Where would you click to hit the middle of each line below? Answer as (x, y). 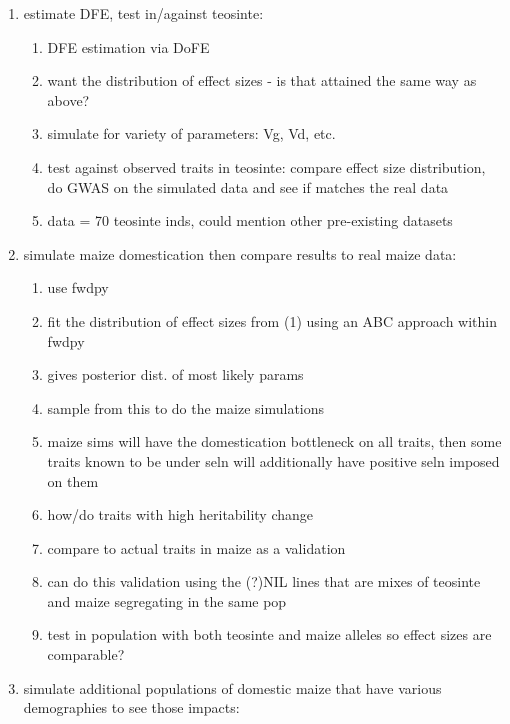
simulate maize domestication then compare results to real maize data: (240, 253)
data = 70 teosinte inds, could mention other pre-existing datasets (250, 220)
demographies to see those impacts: (131, 707)
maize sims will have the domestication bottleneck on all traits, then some (274, 441)
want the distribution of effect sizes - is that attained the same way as (262, 80)
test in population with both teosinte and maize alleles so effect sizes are (269, 634)
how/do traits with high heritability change (180, 514)
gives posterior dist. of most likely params (175, 374)
